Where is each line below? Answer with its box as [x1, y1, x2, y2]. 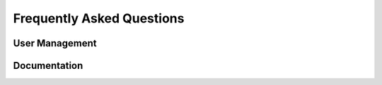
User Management [13, 37, 97, 49]
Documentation [13, 60, 83, 72]
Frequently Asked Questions [13, 11, 185, 26]
